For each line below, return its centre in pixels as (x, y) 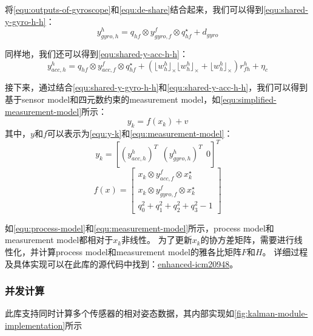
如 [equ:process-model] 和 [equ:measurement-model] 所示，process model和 (140, 228)
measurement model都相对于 (59, 240)
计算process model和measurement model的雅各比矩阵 (140, 252)
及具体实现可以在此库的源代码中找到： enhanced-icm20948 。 (122, 263)
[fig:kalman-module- (271, 313)
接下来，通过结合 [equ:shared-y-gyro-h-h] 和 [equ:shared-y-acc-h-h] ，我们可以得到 (156, 87)
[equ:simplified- (248, 99)
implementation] (35, 325)
